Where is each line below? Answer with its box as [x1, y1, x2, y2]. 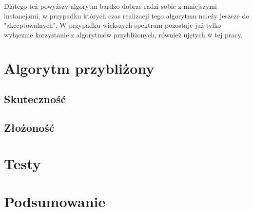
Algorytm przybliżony [4, 58, 155, 78]
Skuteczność [4, 91, 66, 106]
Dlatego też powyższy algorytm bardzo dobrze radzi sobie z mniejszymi [4, 1, 217, 11]
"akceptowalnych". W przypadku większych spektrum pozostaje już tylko [4, 20, 221, 30]
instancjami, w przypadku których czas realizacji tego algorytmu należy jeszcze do [4, 10, 250, 20]
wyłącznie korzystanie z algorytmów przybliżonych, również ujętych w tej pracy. [4, 29, 243, 39]
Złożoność [4, 120, 55, 135]
